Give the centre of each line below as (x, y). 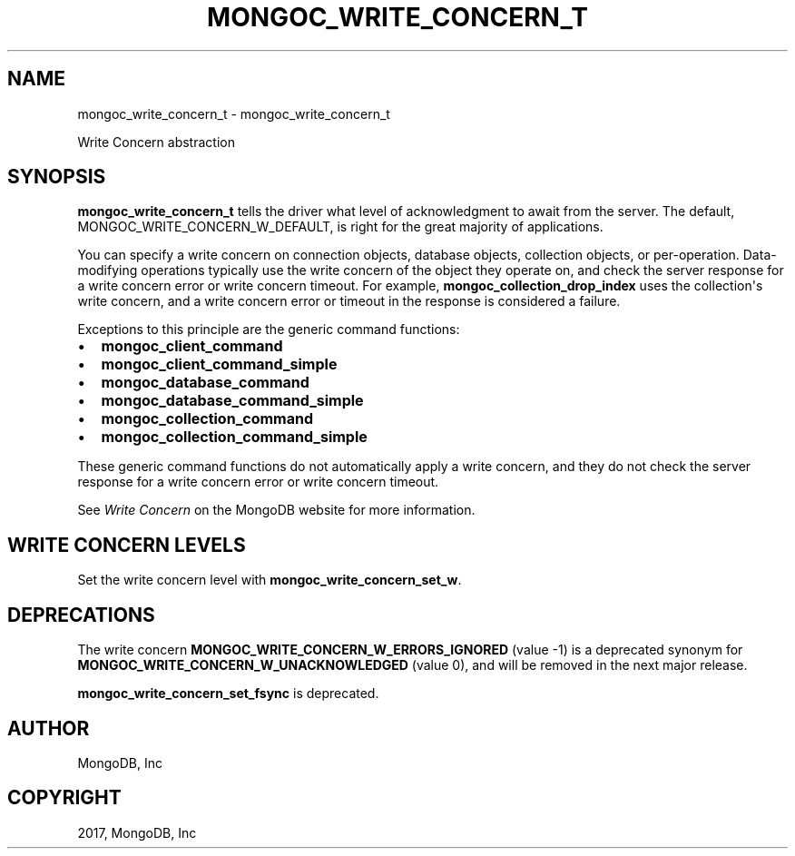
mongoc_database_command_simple (232, 401)
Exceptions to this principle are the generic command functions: (269, 330)
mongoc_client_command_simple (219, 364)
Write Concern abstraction (156, 142)
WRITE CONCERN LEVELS (127, 545)
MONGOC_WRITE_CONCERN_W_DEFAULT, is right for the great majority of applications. (340, 227)
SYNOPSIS (57, 177)
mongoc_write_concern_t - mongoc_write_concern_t (234, 113)
